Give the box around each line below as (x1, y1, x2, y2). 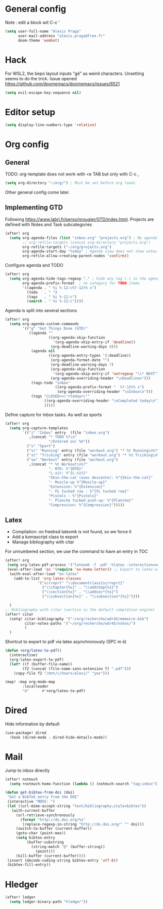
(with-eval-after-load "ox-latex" (9, 571, 79, 577)
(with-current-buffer (11, 808, 55, 813)
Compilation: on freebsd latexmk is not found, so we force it (12, 529, 132, 535)
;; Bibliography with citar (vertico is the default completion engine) (5, 607, 155, 612)
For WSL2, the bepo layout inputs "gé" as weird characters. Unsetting (5, 70, 145, 76)
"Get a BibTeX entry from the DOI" (7, 795, 79, 800)
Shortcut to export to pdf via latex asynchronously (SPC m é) (5, 639, 127, 645)
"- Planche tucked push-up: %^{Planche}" (48, 498, 133, 503)
